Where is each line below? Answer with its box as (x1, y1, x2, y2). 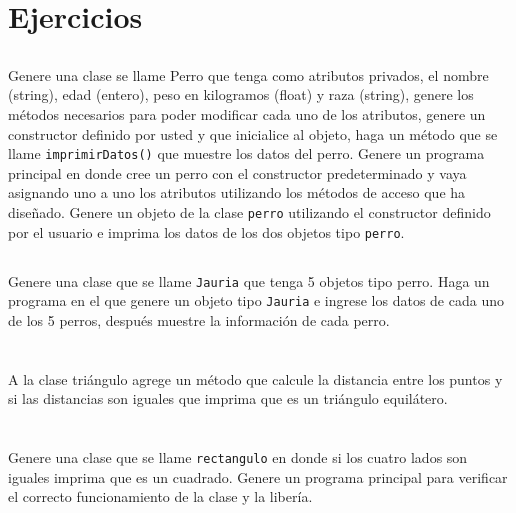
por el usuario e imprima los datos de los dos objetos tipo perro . (8, 221, 405, 242)
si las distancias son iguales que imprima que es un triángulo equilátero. (8, 388, 448, 409)
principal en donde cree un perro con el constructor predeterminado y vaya (8, 162, 467, 183)
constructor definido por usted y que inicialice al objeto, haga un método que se (8, 123, 498, 144)
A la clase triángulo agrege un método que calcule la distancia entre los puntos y (8, 368, 503, 389)
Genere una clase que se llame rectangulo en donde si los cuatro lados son (8, 447, 468, 468)
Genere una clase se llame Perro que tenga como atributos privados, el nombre (8, 64, 489, 85)
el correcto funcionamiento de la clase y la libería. (8, 486, 313, 507)
